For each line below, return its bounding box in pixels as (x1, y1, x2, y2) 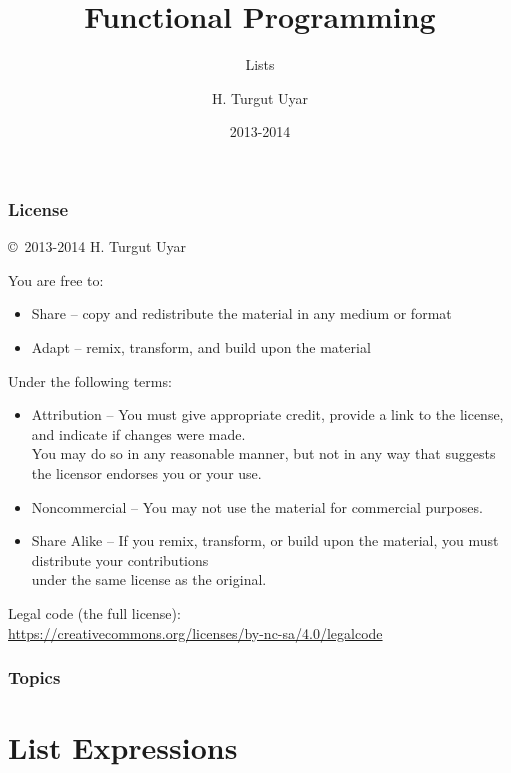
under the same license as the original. (31, 569, 267, 590)
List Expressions (8, 727, 238, 768)
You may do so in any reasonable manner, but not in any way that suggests (31, 443, 496, 464)
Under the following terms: (8, 370, 172, 391)
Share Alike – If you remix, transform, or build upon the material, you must (31, 530, 499, 551)
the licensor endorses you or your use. (31, 462, 262, 483)
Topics (8, 665, 61, 690)
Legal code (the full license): (8, 602, 181, 623)
